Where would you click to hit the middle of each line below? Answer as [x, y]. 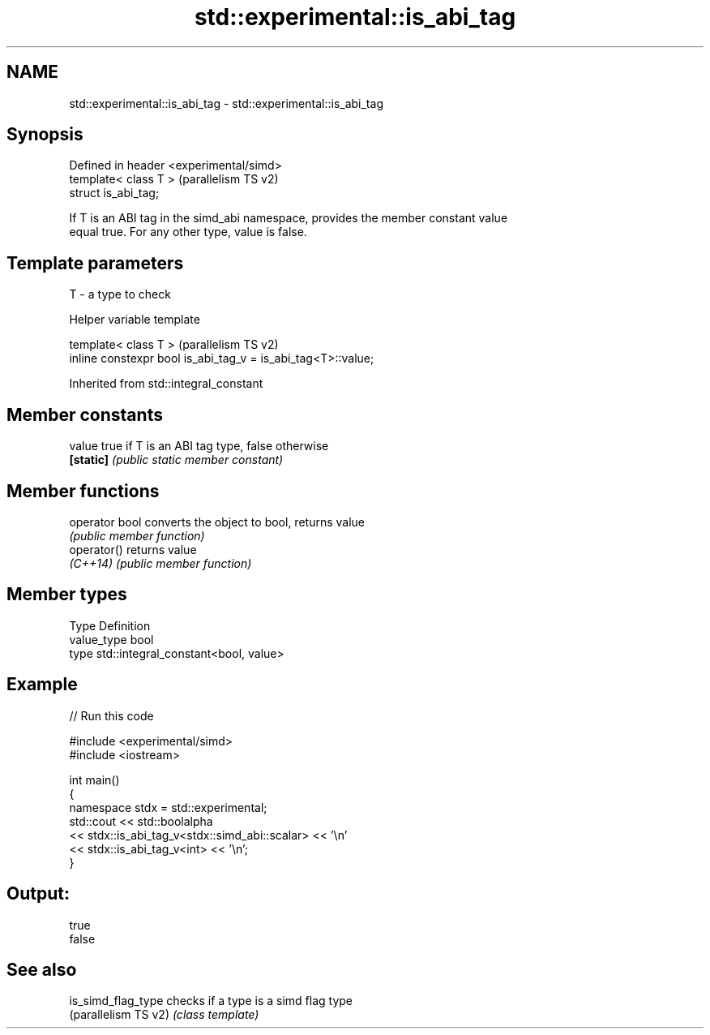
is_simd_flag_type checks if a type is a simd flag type [211, 1001]
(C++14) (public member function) [160, 563]
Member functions [83, 491]
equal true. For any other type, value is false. [188, 232]
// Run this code [111, 715]
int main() [94, 779]
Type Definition [110, 625]
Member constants [85, 414]
